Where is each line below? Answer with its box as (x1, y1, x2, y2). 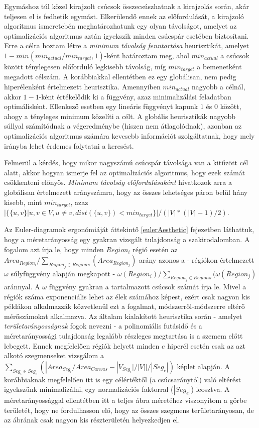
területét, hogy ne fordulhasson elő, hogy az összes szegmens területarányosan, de (4, 404, 254, 415)
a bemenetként (197, 61, 242, 71)
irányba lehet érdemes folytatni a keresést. (4, 140, 134, 151)
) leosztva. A (191, 384, 230, 394)
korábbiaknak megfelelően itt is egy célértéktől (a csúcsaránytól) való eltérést (4, 374, 241, 384)
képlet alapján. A (177, 361, 230, 371)
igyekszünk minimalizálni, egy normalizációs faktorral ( (4, 384, 174, 394)
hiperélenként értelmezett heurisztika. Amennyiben (4, 81, 161, 92)
